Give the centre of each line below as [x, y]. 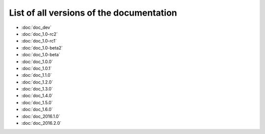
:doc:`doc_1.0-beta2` [42, 48]
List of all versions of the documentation [93, 13]
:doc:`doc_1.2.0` [37, 82]
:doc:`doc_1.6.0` [37, 110]
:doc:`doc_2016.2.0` [41, 123]
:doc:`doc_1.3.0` [37, 89]
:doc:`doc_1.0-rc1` [39, 41]
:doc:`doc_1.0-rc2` [40, 34]
